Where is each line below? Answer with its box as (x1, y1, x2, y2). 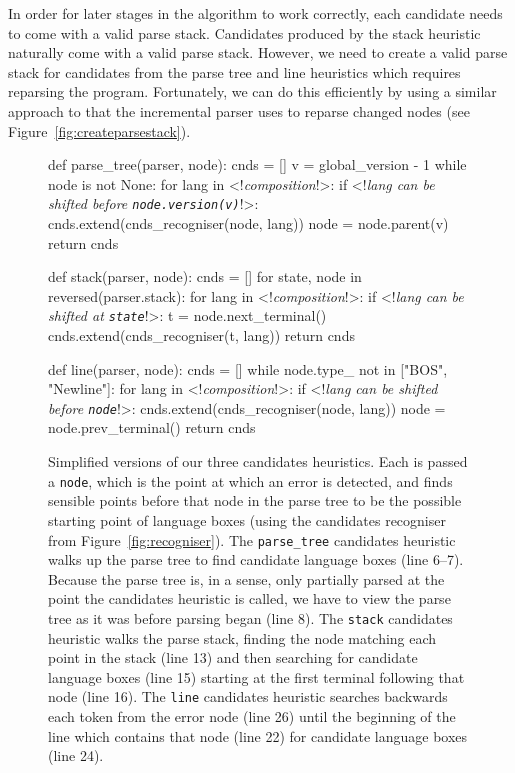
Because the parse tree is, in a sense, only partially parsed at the (48, 568, 445, 589)
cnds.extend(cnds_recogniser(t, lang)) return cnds (48, 325, 355, 346)
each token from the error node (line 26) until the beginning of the (48, 706, 456, 727)
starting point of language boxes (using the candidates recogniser (48, 509, 446, 530)
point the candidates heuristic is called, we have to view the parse (48, 588, 451, 609)
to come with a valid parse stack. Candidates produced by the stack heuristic (8, 22, 481, 43)
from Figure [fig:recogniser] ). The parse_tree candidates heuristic (48, 529, 456, 550)
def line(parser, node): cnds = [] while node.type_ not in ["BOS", (48, 358, 448, 379)
